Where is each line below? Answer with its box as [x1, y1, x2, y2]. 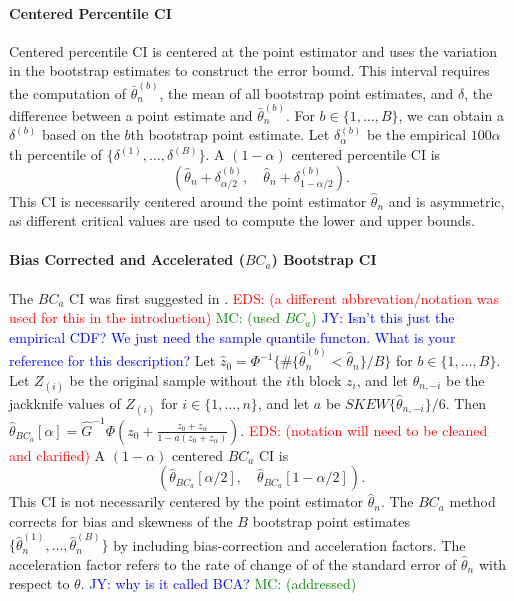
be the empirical [366, 124, 467, 145]
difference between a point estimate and [9, 104, 253, 125]
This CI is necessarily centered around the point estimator [9, 190, 367, 211]
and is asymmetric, [388, 190, 505, 211]
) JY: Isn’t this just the [311, 307, 455, 328]
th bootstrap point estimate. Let [130, 124, 330, 145]
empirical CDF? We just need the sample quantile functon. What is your [9, 326, 456, 347]
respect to [9, 573, 70, 594]
